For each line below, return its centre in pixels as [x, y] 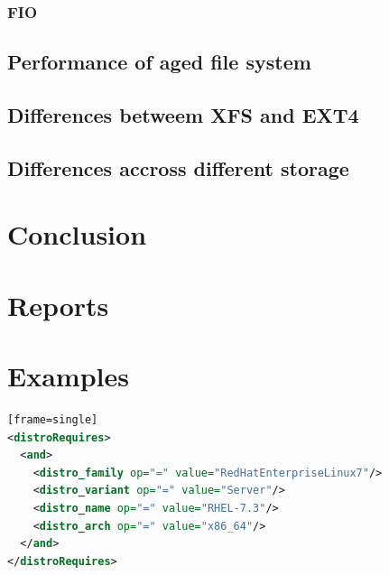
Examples [68, 376]
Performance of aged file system [159, 62]
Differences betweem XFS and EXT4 [183, 115]
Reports [58, 305]
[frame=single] [53, 420]
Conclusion [77, 234]
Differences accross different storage [178, 167]
